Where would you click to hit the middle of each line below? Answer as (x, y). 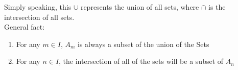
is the (217, 7)
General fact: (25, 27)
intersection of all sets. (39, 17)
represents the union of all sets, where (140, 7)
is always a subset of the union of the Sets (144, 44)
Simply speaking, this (38, 7)
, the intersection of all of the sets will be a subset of (141, 61)
